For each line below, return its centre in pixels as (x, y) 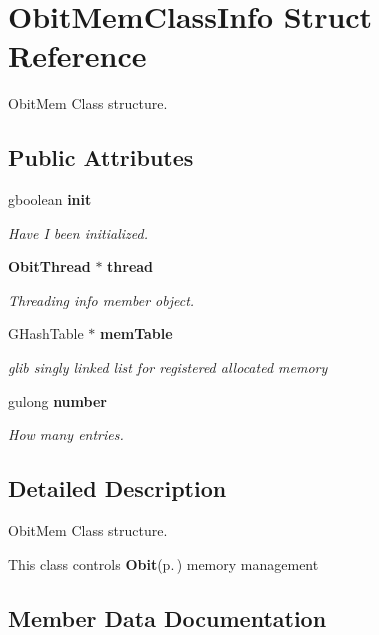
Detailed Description (117, 488)
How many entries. (66, 434)
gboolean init (50, 199)
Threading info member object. (101, 299)
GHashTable (46, 333)
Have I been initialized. (78, 232)
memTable (136, 333)
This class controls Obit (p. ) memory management (163, 563)
